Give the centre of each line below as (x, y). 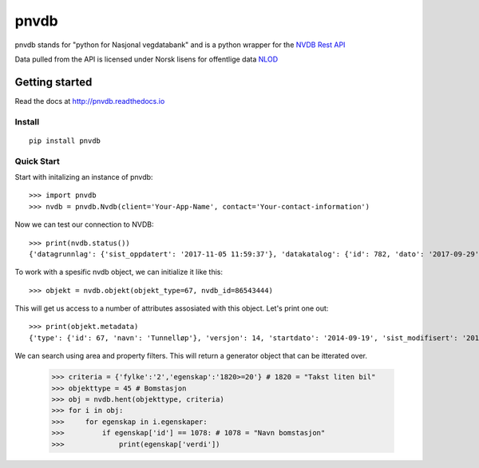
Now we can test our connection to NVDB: (84, 224)
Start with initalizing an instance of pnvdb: (84, 176)
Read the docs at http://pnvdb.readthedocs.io (90, 101)
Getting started (53, 82)
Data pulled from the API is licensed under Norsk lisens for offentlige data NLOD (146, 59)
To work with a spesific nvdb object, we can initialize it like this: (119, 272)
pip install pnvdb (65, 141)
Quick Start (37, 161)
